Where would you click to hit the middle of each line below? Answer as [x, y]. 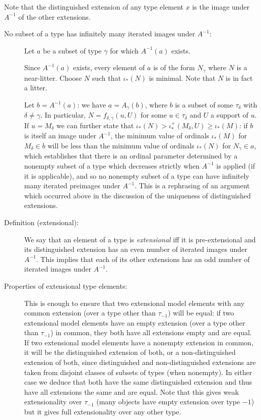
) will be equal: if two [201, 313]
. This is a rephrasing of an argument [192, 186]
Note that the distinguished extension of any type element [94, 7]
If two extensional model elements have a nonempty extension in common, [139, 342]
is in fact [239, 77]
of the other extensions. [54, 16]
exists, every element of [109, 67]
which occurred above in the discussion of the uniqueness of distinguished [138, 195]
